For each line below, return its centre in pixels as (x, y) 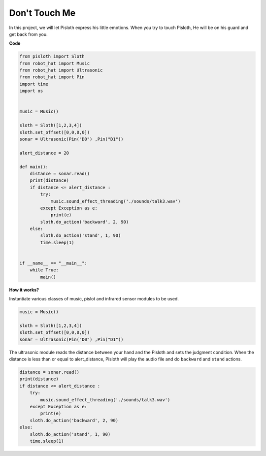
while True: (44, 270)
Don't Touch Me (42, 13)
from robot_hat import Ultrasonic (61, 70)
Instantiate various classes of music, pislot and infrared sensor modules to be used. (94, 299)
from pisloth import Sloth (52, 56)
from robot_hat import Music (55, 63)
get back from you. (28, 34)
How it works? (24, 290)
